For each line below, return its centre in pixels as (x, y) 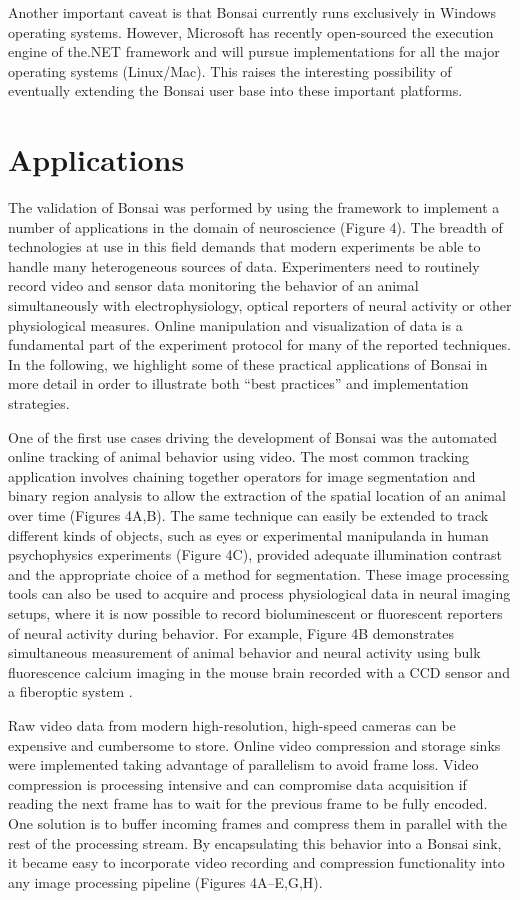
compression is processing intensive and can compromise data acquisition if (237, 783)
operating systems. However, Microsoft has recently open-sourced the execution (251, 31)
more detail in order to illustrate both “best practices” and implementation (238, 383)
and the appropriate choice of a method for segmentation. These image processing (259, 573)
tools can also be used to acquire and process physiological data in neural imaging (259, 593)
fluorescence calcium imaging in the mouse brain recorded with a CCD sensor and (259, 671)
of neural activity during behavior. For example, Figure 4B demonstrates (231, 632)
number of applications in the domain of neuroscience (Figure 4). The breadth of (255, 226)
